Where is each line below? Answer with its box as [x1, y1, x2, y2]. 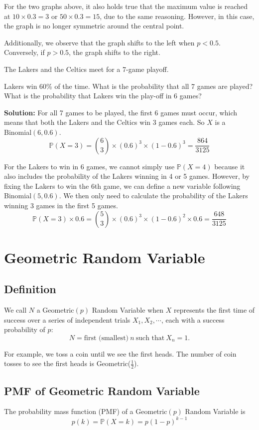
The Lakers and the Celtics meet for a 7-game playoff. [4, 63, 169, 74]
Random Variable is [185, 406, 246, 417]
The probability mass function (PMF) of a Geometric [4, 406, 167, 417]
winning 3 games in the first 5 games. [4, 200, 118, 210]
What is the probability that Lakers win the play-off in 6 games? [4, 90, 202, 101]
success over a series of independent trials [4, 314, 130, 325]
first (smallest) [84, 334, 129, 342]
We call [4, 305, 27, 315]
